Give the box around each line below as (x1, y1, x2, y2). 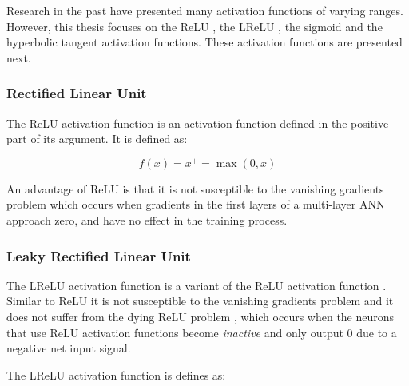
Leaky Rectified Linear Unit (6, 245, 191, 265)
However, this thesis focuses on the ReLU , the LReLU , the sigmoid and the (6, 18, 383, 34)
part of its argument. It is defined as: (6, 130, 188, 147)
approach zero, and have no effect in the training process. (6, 212, 288, 229)
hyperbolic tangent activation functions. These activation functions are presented (6, 34, 403, 50)
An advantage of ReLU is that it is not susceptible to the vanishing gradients (6, 180, 384, 197)
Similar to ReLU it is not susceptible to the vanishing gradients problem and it (6, 292, 394, 309)
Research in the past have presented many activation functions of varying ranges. (6, 2, 403, 18)
